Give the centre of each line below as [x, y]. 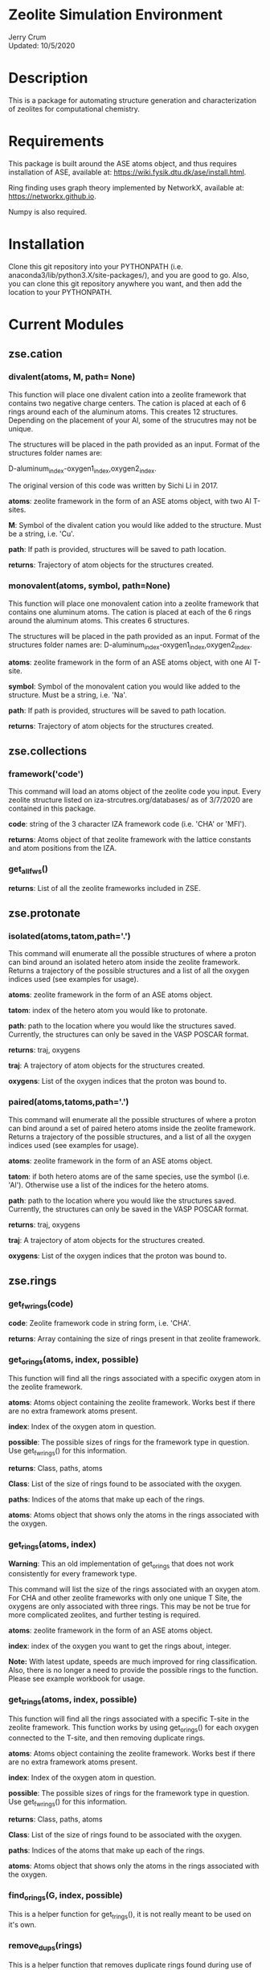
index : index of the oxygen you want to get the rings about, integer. [120, 1646]
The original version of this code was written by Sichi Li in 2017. [113, 486]
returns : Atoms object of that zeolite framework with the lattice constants [130, 840]
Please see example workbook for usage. [77, 1679]
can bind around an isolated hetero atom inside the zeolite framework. [125, 963]
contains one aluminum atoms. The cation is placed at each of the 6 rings [130, 611]
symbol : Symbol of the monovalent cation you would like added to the [125, 686]
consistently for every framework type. [73, 1574]
